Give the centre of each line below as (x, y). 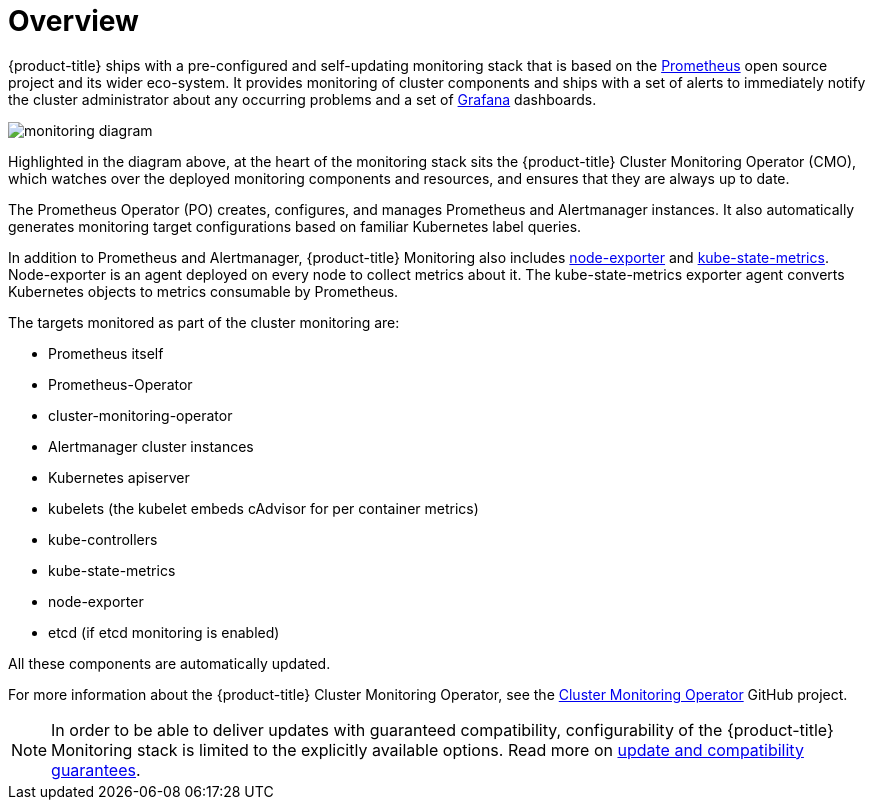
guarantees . (96, 769)
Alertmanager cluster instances (151, 446)
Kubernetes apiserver (119, 477)
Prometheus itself (106, 353)
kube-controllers (103, 539)
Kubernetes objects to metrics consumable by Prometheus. (203, 291)
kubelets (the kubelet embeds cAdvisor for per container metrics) (263, 508)
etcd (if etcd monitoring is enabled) (164, 632)
